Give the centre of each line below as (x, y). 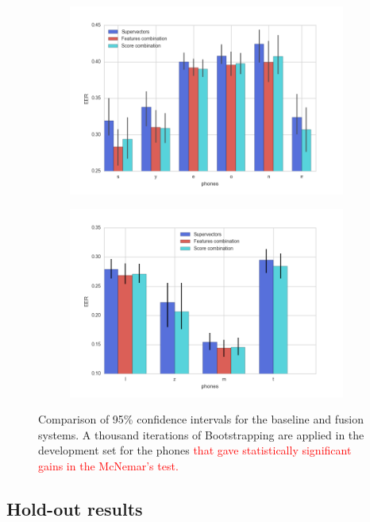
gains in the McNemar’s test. (108, 465)
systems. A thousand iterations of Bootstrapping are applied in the (201, 434)
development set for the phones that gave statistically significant (195, 450)
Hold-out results (75, 508)
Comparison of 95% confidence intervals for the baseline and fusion (201, 419)
